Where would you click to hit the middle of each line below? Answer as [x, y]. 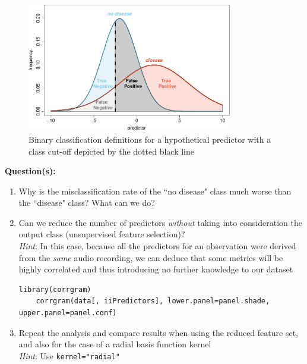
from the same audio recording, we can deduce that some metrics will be [151, 257]
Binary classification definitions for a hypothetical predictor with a [150, 139]
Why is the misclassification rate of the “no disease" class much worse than [155, 191]
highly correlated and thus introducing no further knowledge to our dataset [156, 269]
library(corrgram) [55, 289]
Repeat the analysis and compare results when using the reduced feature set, [158, 332]
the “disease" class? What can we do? [87, 203]
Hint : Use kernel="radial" [69, 355]
